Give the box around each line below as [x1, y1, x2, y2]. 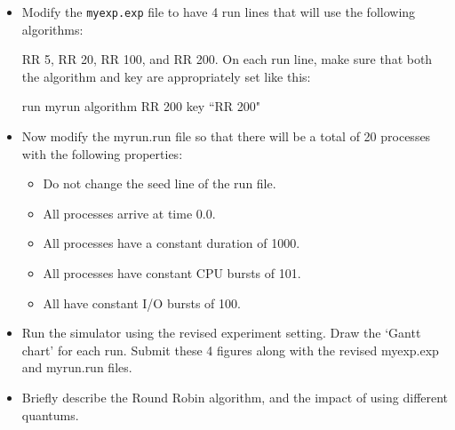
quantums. [21, 405, 79, 424]
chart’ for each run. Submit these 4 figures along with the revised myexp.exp [21, 340, 439, 359]
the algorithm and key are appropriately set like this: [21, 67, 311, 85]
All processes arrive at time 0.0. [43, 203, 216, 222]
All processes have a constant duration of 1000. [43, 234, 300, 252]
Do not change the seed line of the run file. [43, 174, 276, 193]
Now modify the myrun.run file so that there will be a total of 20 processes [21, 127, 431, 146]
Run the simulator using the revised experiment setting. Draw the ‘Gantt [21, 323, 421, 342]
